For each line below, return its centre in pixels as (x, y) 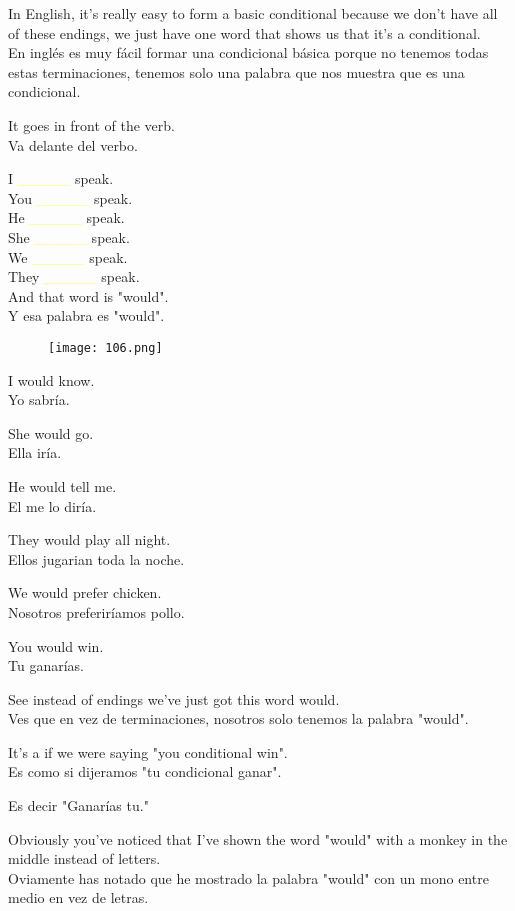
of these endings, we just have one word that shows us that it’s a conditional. (244, 32)
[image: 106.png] (105, 347)
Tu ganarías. (46, 665)
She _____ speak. (69, 236)
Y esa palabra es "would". (86, 315)
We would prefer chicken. (85, 592)
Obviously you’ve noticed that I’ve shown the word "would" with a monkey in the (258, 838)
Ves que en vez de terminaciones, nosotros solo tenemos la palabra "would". (238, 718)
